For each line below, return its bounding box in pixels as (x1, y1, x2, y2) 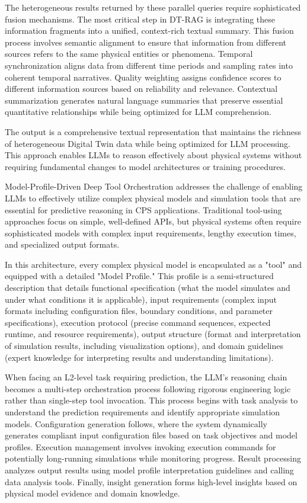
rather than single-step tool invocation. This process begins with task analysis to (5, 394, 298, 406)
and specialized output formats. (5, 238, 120, 251)
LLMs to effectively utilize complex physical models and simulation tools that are (5, 191, 300, 204)
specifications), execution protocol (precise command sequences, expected (5, 316, 271, 328)
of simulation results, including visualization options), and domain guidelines (5, 339, 283, 352)
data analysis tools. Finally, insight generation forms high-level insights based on (5, 475, 298, 488)
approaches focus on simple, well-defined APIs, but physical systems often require (5, 215, 301, 228)
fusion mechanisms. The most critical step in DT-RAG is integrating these (5, 12, 276, 25)
